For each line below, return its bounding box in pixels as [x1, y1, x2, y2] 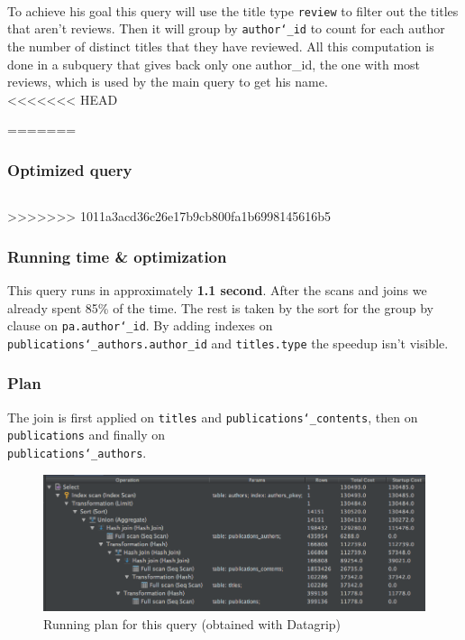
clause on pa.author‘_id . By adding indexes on [7, 316, 273, 335]
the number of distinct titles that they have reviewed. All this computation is [7, 36, 434, 55]
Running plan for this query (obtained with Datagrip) [43, 615, 342, 634]
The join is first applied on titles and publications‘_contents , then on [7, 407, 418, 426]
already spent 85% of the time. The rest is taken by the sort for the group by [7, 298, 433, 317]
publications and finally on [7, 425, 165, 444]
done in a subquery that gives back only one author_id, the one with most [7, 54, 421, 73]
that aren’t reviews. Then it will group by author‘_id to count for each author [7, 19, 445, 38]
